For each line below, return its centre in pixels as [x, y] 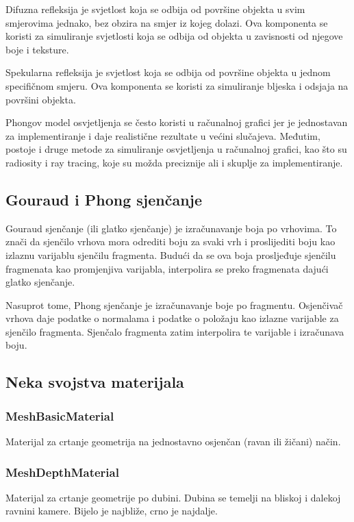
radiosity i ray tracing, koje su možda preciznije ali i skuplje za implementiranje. [174, 162]
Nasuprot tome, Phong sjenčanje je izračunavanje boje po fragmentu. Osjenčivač [174, 304]
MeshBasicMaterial [60, 415]
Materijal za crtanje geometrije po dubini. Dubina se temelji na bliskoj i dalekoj [173, 497]
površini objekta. [41, 99]
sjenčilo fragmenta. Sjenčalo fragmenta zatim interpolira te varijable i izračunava [175, 331]
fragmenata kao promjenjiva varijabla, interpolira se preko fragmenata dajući [167, 268]
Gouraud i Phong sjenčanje [104, 199]
